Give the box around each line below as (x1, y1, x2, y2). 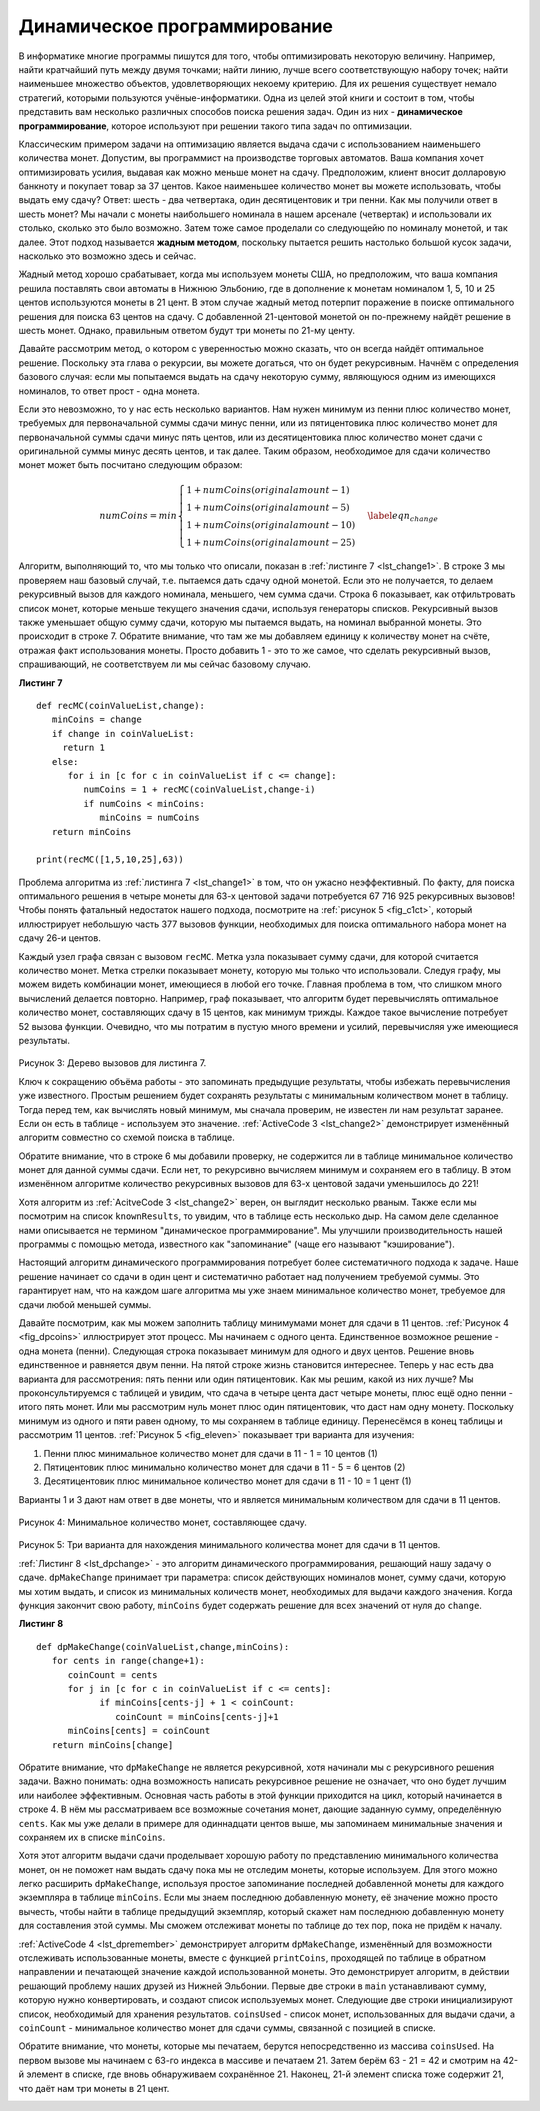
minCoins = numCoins (99, 812, 200, 824)
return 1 (62, 742, 105, 754)
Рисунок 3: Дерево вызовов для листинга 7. (18, 1057, 207, 1069)
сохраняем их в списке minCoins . (18, 1831, 166, 1843)
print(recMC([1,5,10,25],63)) (36, 854, 185, 865)
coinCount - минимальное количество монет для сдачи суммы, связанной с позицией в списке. (18, 2021, 436, 2034)
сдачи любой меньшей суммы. (18, 1298, 152, 1310)
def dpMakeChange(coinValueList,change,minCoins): (36, 1641, 290, 1652)
